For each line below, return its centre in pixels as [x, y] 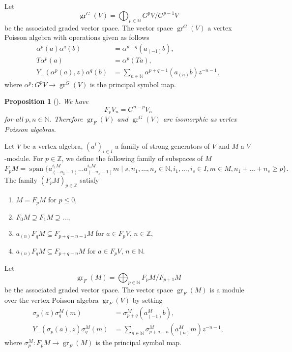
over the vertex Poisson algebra [52, 300]
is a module [227, 289]
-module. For [24, 158]
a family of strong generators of [162, 145]
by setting [147, 300]
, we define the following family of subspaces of [132, 158]
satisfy [89, 179]
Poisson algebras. [30, 129]
